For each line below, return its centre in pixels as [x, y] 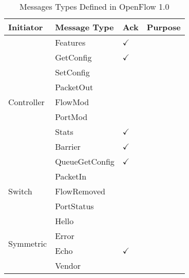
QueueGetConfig [85, 161]
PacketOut [74, 87]
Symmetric [28, 243]
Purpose [164, 27]
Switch [20, 191]
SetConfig [72, 72]
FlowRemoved [80, 191]
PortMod [71, 117]
